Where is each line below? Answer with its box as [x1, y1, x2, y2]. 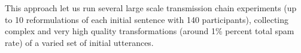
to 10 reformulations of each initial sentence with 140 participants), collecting [5, 13, 289, 25]
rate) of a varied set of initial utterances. [5, 36, 154, 48]
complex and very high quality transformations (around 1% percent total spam [5, 25, 294, 37]
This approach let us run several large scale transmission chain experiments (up [5, 2, 297, 14]
